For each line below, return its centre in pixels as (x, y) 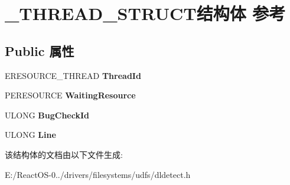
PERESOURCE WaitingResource (70, 95)
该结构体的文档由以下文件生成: (64, 154)
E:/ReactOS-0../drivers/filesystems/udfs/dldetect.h (98, 174)
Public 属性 (40, 50)
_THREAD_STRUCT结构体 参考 (145, 13)
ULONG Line (30, 135)
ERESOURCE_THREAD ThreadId (73, 75)
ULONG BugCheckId (47, 115)
